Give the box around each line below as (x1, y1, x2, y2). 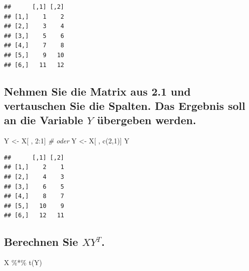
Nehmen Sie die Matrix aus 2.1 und (4, 83, 191, 99)
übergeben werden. (97, 112, 196, 128)
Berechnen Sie (4, 234, 78, 249)
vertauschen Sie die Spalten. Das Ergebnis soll (4, 98, 246, 113)
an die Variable (4, 112, 83, 128)
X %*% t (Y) (4, 257, 42, 268)
